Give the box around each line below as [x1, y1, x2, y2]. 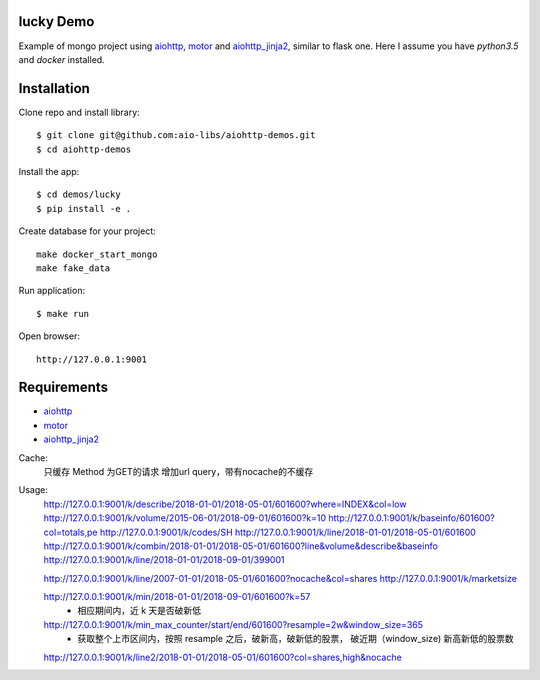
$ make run [36, 308, 90, 319]
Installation [18, 80, 90, 97]
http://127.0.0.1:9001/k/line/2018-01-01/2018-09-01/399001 [43, 554, 285, 566]
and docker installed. [18, 53, 105, 65]
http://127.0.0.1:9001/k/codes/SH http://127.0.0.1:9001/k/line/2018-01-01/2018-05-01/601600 [99, 526, 477, 538]
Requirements [18, 379, 109, 396]
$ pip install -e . [36, 203, 132, 214]
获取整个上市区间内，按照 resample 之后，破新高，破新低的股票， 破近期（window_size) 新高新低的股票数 [77, 633, 514, 645]
